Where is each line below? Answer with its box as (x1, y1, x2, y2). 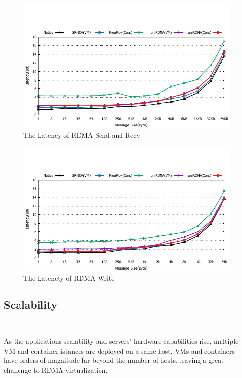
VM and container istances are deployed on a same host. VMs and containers (4, 345, 235, 356)
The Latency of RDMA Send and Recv (23, 129, 140, 140)
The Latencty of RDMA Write (23, 273, 115, 283)
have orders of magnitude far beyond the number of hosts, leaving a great (4, 355, 224, 365)
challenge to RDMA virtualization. (4, 364, 108, 375)
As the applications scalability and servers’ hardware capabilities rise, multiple (4, 336, 239, 346)
